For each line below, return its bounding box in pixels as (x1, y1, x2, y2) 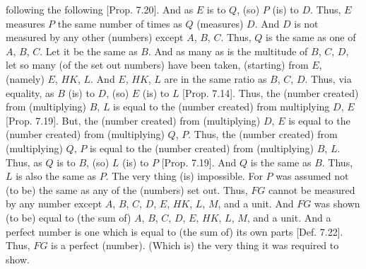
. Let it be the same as (40, 43, 138, 58)
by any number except (6, 196, 102, 211)
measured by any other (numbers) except (6, 30, 184, 45)
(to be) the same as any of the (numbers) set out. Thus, (6, 182, 248, 197)
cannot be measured (268, 182, 355, 197)
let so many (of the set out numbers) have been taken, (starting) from (6, 57, 309, 72)
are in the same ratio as (164, 71, 267, 86)
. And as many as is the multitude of (148, 43, 308, 58)
